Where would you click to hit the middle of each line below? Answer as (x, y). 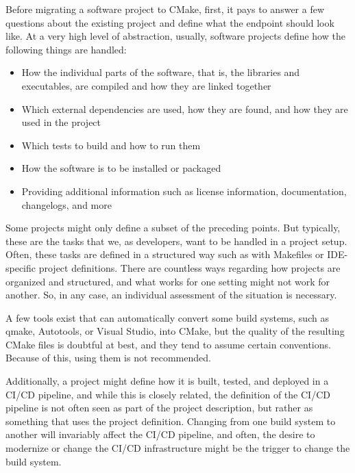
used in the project (61, 122)
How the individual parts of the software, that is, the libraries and (161, 72)
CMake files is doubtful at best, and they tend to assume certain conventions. (168, 344)
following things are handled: (66, 49)
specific (21, 267)
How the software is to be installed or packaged (121, 168)
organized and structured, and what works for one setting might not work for (168, 281)
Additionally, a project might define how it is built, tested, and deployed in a (167, 381)
